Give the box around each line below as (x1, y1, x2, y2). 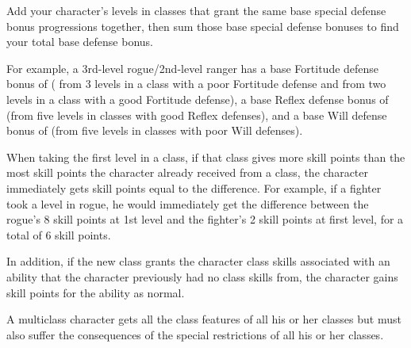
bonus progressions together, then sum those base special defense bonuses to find (6, 17, 399, 34)
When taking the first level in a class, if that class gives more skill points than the (6, 148, 405, 165)
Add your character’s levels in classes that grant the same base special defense (6, 2, 386, 18)
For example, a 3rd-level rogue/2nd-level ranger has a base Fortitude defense (6, 59, 379, 76)
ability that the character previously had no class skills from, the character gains (6, 268, 398, 285)
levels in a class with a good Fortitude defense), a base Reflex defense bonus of (6, 90, 389, 107)
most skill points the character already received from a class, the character (6, 164, 368, 181)
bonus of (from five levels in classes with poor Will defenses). (6, 122, 303, 139)
